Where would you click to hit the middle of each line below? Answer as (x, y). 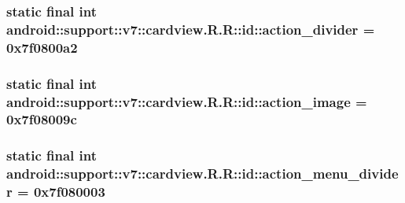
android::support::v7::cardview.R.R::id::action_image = (187, 101)
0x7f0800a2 (42, 47)
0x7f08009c (42, 119)
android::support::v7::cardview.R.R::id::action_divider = (191, 29)
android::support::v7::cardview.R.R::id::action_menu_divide (202, 173)
